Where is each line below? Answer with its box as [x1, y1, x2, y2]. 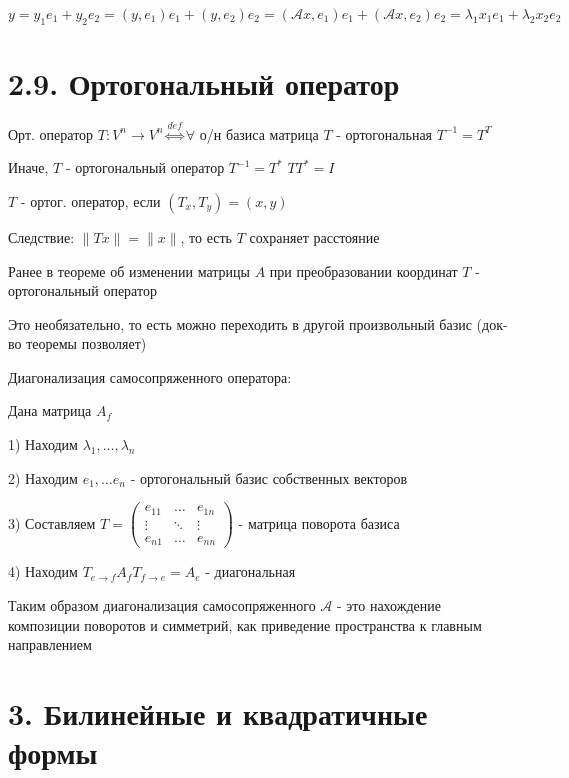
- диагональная [205, 561, 296, 582]
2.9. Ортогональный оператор [8, 62, 400, 103]
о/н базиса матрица [199, 123, 319, 144]
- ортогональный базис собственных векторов [130, 467, 407, 488]
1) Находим [8, 434, 78, 455]
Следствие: [8, 226, 75, 247]
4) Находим [8, 561, 78, 582]
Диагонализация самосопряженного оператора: [8, 366, 292, 387]
